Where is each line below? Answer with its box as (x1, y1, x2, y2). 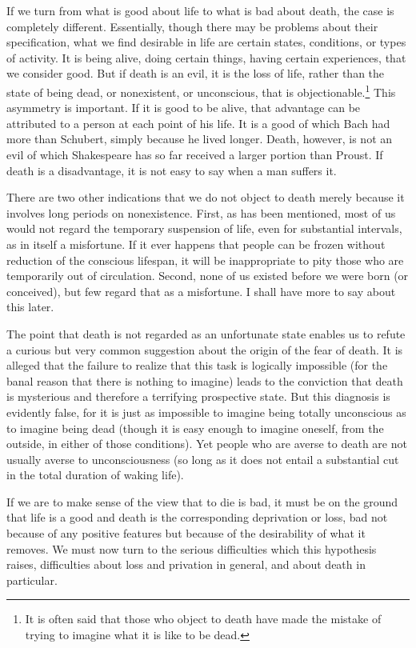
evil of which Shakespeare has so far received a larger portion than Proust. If (6, 146, 383, 162)
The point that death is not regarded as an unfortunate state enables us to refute (6, 325, 406, 342)
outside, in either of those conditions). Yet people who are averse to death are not (6, 435, 407, 452)
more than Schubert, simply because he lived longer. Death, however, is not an (6, 130, 393, 147)
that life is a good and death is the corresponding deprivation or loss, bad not (6, 509, 388, 526)
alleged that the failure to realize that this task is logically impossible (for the (6, 357, 388, 374)
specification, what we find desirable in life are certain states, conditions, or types (6, 34, 406, 50)
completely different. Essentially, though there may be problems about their (6, 18, 378, 34)
